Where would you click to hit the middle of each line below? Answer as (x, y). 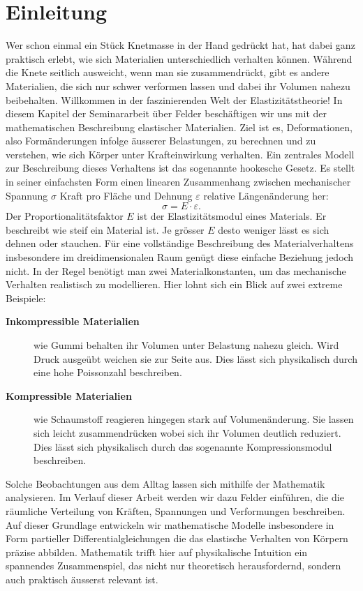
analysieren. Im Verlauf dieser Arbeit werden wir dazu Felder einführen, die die (175, 497)
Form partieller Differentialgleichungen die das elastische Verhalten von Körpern (177, 538)
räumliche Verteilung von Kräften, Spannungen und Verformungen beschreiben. (176, 510)
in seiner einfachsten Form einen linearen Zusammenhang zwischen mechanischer (178, 182)
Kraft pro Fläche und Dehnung (126, 195)
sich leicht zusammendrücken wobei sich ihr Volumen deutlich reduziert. (187, 432)
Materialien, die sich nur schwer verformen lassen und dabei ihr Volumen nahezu (178, 85)
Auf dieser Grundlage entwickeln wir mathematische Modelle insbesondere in (170, 524)
